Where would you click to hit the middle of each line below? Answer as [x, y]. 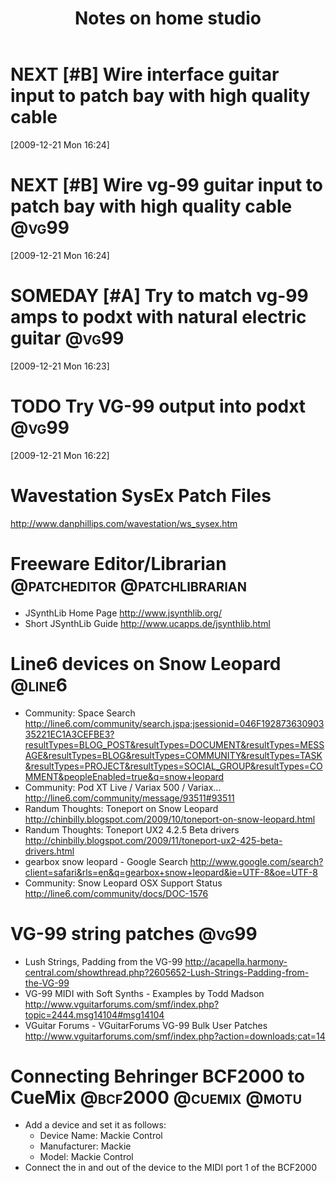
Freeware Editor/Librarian [118, 563]
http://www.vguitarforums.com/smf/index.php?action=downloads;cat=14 [175, 1036]
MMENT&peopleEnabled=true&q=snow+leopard [124, 776]
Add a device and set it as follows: [95, 1125]
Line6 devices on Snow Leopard [146, 663]
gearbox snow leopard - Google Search [106, 861]
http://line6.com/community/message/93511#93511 [129, 798]
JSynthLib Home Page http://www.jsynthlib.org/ [123, 613]
